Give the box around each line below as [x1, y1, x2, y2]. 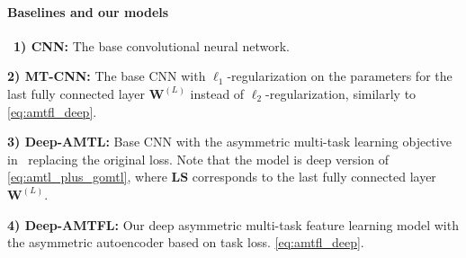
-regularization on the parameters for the [227, 67, 453, 85]
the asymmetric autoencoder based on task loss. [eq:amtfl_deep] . [7, 233, 364, 252]
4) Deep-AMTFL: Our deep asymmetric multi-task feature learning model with [7, 215, 459, 234]
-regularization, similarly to [265, 84, 417, 102]
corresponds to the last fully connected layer [192, 167, 436, 186]
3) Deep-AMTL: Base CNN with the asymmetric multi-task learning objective [7, 132, 452, 151]
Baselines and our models [7, 2, 169, 21]
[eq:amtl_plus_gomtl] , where [7, 167, 167, 186]
